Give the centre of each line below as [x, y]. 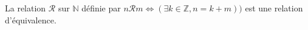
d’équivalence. [31, 19]
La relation [26, 8]
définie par [101, 8]
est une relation [274, 8]
